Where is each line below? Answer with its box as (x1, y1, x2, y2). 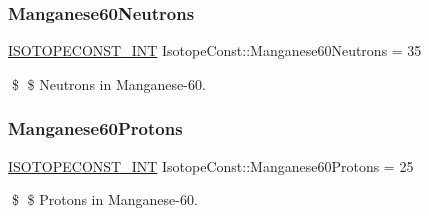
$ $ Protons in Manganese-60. (11, 189, 198, 210)
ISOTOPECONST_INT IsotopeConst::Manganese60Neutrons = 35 (8, 40, 422, 61)
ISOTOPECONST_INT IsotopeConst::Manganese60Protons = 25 (8, 155, 414, 176)
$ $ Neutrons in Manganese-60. (11, 73, 206, 94)
